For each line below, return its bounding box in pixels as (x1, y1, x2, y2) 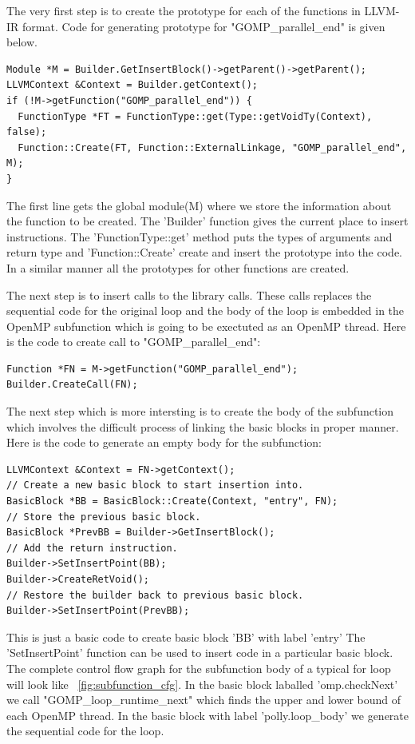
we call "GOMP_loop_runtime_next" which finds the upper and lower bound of (6, 691, 401, 708)
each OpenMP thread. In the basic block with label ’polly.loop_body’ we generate (6, 706, 409, 723)
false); (6, 126, 47, 138)
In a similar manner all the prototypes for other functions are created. (6, 259, 350, 276)
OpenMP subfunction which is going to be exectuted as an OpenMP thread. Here (6, 317, 406, 334)
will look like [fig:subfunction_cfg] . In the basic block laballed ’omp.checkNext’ (6, 675, 398, 692)
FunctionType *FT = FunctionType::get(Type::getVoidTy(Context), (18, 110, 373, 122)
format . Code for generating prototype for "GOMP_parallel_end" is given (22, 18, 385, 34)
